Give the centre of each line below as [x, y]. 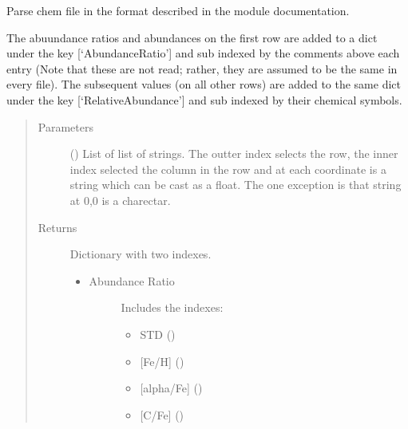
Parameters [65, 126]
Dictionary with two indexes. [141, 254]
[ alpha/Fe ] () [171, 388]
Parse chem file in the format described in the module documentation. [178, 10]
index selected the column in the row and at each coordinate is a [228, 169]
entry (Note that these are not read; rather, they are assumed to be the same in [202, 68]
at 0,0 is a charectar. [120, 200]
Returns [57, 227]
